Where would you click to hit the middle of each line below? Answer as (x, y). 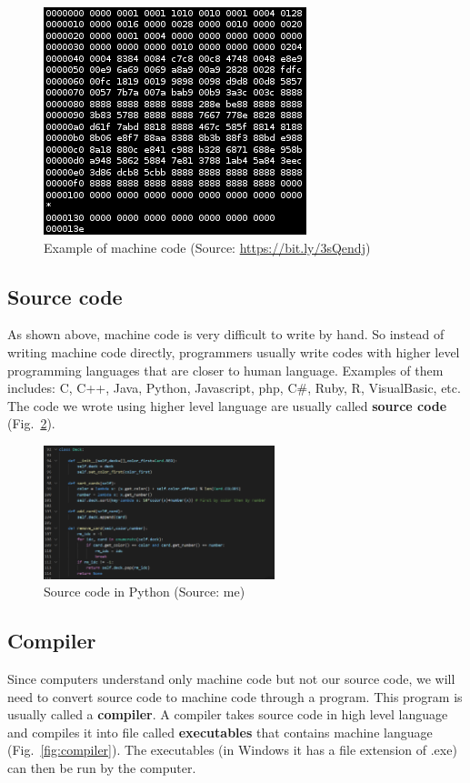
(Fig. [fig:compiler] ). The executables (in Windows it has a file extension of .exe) (232, 750)
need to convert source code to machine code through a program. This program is (235, 696)
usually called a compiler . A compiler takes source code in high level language (228, 714)
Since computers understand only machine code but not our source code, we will (231, 678)
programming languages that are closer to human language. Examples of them (225, 370)
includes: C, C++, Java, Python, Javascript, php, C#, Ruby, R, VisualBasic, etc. (234, 388)
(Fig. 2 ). (31, 423)
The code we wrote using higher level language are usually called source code (227, 405)
